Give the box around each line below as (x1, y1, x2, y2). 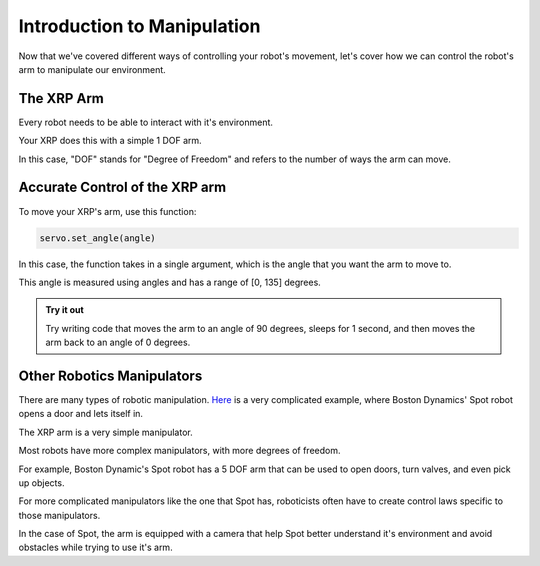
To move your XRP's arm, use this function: (18, 205, 197, 217)
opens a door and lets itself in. (18, 408, 144, 420)
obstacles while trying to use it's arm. (18, 541, 174, 554)
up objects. (18, 476, 65, 489)
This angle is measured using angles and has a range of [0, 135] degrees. (18, 276, 322, 288)
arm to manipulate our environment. (18, 63, 167, 75)
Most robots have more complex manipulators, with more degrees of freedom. (18, 445, 341, 457)
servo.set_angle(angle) (39, 232, 157, 244)
